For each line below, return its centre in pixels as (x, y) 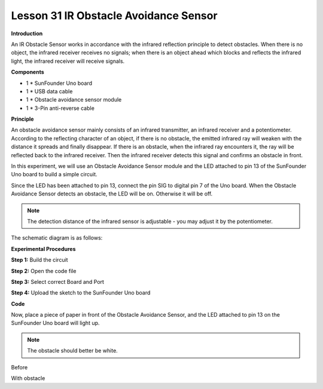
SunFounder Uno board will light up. (55, 323)
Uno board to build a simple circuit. (54, 174)
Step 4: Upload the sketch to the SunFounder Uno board (81, 293)
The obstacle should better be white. (72, 351)
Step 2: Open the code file (44, 271)
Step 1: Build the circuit (39, 260)
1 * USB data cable (49, 91)
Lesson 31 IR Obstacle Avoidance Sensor (114, 16)
